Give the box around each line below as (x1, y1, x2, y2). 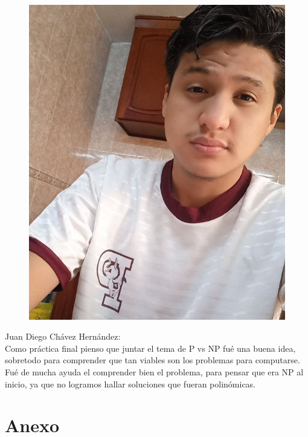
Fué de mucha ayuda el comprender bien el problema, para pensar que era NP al (5, 366, 304, 378)
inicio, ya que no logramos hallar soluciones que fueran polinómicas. (5, 377, 256, 390)
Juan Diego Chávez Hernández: (5, 330, 121, 343)
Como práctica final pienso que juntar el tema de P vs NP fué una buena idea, (5, 342, 296, 354)
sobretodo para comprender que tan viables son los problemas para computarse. (5, 354, 300, 366)
